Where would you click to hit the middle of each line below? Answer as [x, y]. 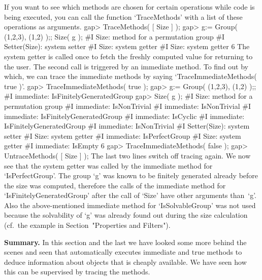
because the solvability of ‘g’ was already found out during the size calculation [126, 215]
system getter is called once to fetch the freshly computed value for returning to [128, 56]
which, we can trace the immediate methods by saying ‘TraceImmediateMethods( [130, 76]
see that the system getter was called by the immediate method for [108, 165]
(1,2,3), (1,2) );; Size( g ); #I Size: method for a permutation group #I [114, 36]
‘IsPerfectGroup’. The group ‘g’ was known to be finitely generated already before [131, 175]
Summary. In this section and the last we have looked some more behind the [125, 242]
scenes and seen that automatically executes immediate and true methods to [123, 252]
